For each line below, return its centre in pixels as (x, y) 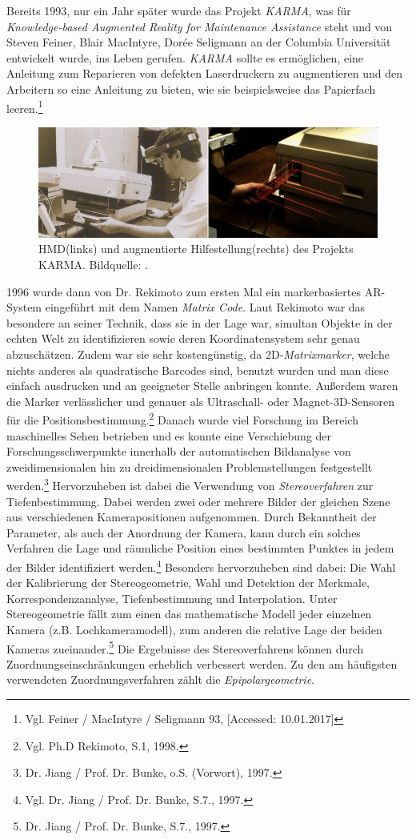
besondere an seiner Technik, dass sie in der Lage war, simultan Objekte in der (200, 322)
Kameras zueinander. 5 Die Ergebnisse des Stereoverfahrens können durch (185, 647)
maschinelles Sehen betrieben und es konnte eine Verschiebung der (169, 435)
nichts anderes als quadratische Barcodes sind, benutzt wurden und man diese (198, 370)
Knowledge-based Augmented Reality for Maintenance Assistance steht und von (200, 26)
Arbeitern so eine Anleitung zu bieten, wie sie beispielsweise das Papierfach (191, 88)
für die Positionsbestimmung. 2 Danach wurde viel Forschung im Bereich (182, 418)
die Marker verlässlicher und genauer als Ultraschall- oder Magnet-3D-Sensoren (201, 401)
